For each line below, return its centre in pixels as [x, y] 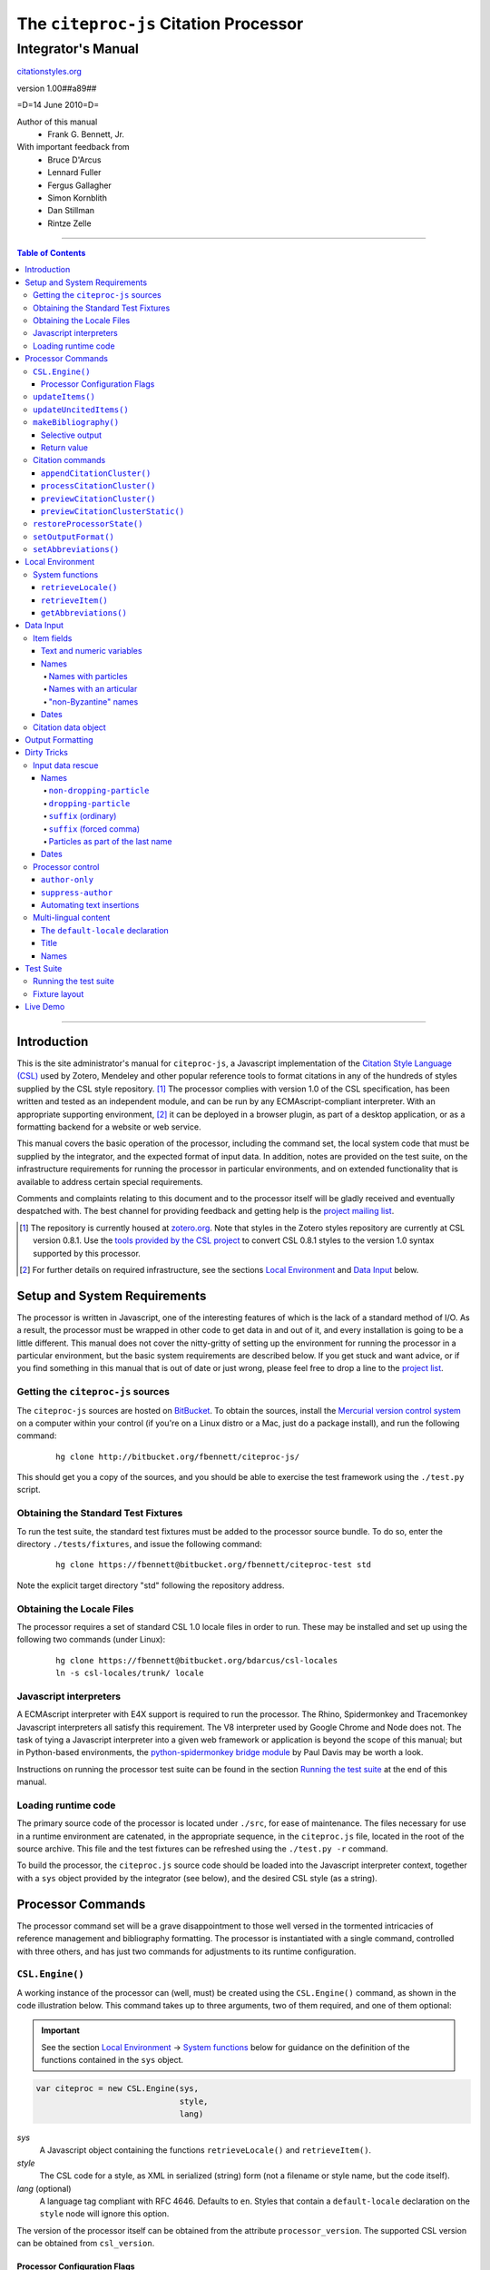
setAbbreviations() [76, 550]
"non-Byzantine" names [93, 701]
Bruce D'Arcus [74, 160]
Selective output [72, 435]
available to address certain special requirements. [110, 1181]
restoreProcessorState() [88, 524]
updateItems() [64, 397]
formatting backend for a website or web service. [109, 1127]
